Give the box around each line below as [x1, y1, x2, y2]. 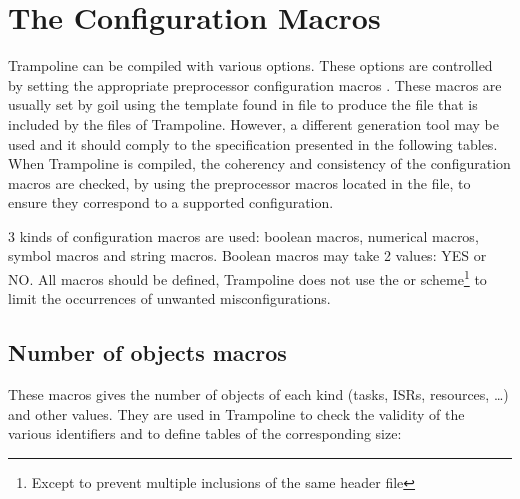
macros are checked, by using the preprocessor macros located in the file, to [8, 172, 471, 193]
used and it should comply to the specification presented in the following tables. [8, 133, 498, 154]
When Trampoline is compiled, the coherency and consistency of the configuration [8, 153, 511, 174]
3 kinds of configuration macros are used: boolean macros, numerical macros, [8, 225, 479, 246]
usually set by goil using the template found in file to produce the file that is [8, 94, 478, 115]
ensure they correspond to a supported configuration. [8, 192, 334, 213]
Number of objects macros [8, 337, 287, 368]
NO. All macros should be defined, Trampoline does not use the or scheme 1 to [8, 266, 487, 289]
